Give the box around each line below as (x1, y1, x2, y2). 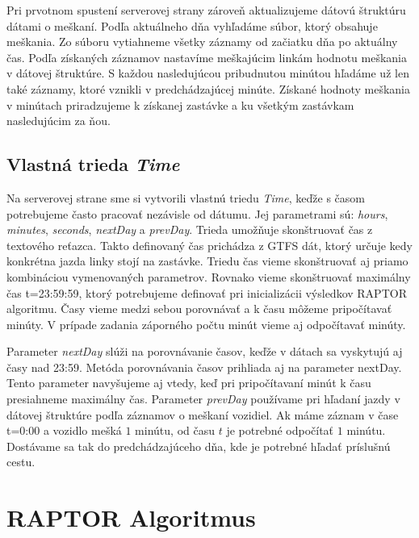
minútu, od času (135, 422, 215, 439)
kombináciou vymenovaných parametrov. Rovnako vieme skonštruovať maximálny (6, 268, 411, 285)
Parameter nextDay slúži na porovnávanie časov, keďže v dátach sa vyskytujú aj (6, 343, 403, 360)
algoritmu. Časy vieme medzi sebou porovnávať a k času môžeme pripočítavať (6, 300, 392, 317)
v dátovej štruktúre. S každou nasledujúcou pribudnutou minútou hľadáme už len (6, 65, 409, 81)
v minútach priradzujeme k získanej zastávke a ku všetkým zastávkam (6, 96, 354, 113)
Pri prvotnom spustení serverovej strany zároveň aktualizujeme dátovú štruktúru (6, 2, 406, 18)
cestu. (6, 453, 36, 470)
